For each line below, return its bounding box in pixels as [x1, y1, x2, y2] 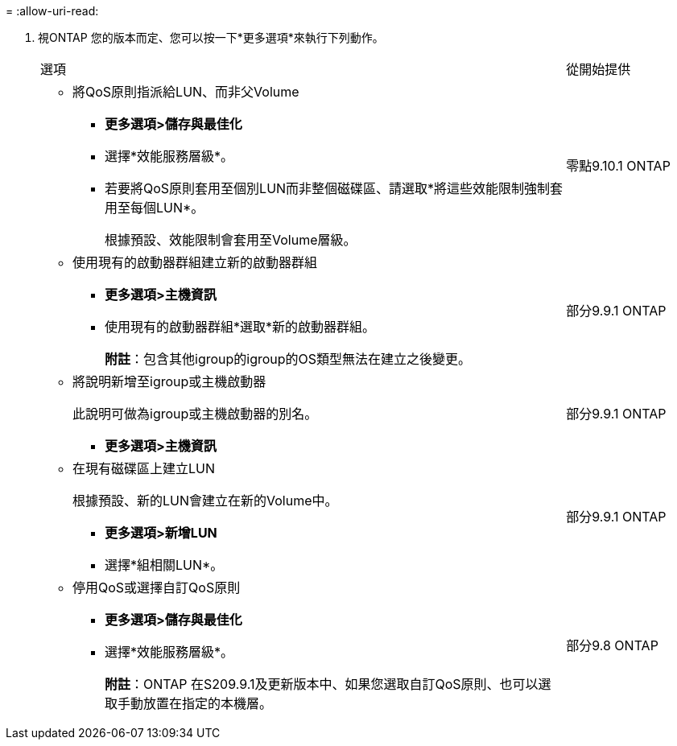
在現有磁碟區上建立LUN [72, 460, 216, 476]
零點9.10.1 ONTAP [566, 158, 671, 174]
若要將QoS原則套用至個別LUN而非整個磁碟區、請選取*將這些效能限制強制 [105, 180, 551, 196]
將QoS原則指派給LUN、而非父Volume [72, 84, 299, 100]
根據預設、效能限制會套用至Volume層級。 [105, 232, 357, 248]
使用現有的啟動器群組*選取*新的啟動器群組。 [105, 319, 376, 335]
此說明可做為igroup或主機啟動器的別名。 [72, 406, 318, 422]
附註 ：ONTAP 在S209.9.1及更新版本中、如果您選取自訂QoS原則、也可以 [105, 676, 539, 692]
